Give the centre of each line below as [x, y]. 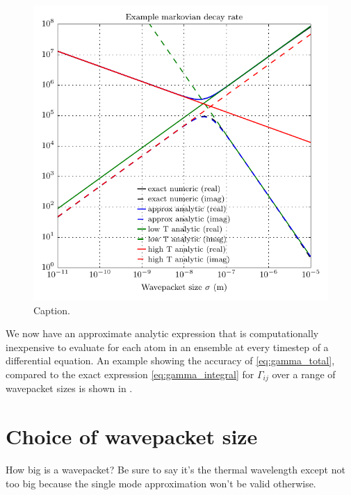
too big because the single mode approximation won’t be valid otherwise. [161, 483]
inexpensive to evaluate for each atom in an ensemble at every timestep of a [167, 347]
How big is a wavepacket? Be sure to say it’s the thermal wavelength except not [175, 470]
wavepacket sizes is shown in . [69, 388]
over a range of [304, 374]
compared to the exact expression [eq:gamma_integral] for [130, 374]
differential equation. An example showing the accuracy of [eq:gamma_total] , [170, 360]
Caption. [52, 310]
